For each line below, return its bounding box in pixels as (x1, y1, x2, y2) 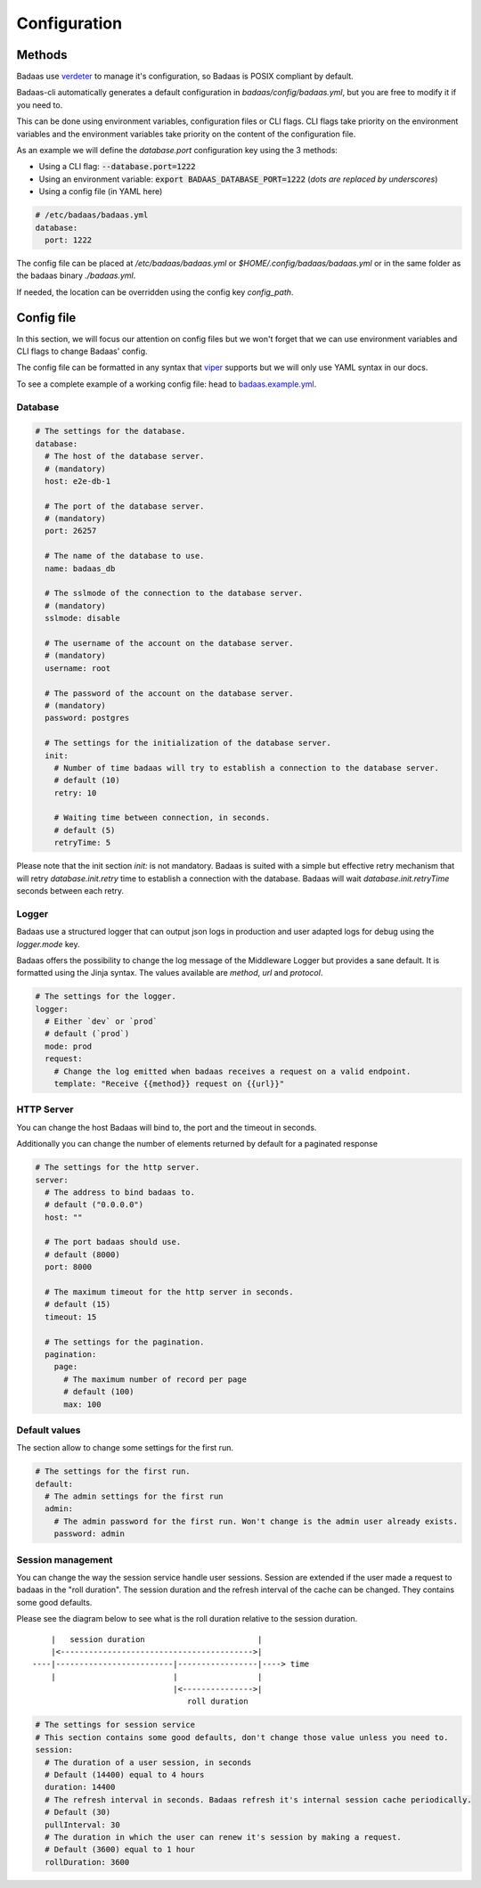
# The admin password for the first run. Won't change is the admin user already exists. (53, 1516, 459, 1526)
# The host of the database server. (45, 451, 205, 462)
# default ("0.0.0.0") (45, 1199, 144, 1210)
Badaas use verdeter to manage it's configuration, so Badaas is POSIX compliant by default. (16, 71, 354, 82)
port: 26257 (45, 526, 97, 536)
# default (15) (45, 1299, 111, 1310)
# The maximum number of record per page (63, 1374, 247, 1385)
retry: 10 (53, 788, 97, 797)
